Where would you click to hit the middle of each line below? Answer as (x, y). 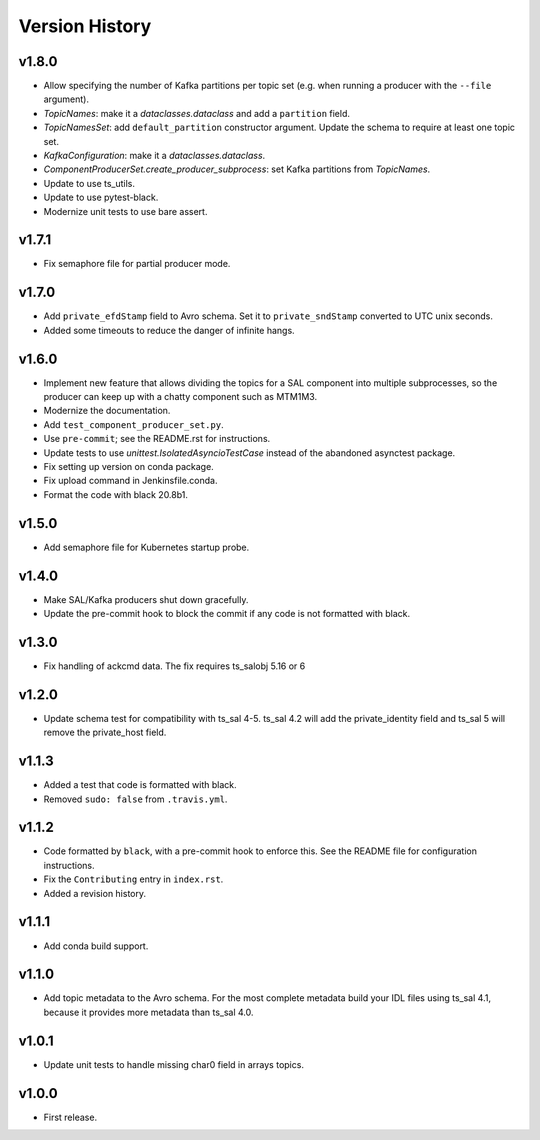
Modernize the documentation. (107, 411)
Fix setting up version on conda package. (128, 467)
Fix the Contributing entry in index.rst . (133, 879)
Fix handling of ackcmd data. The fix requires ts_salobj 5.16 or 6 (174, 666)
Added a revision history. (95, 893)
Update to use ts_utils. (89, 183)
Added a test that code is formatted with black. (140, 785)
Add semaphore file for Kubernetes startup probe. (146, 547)
